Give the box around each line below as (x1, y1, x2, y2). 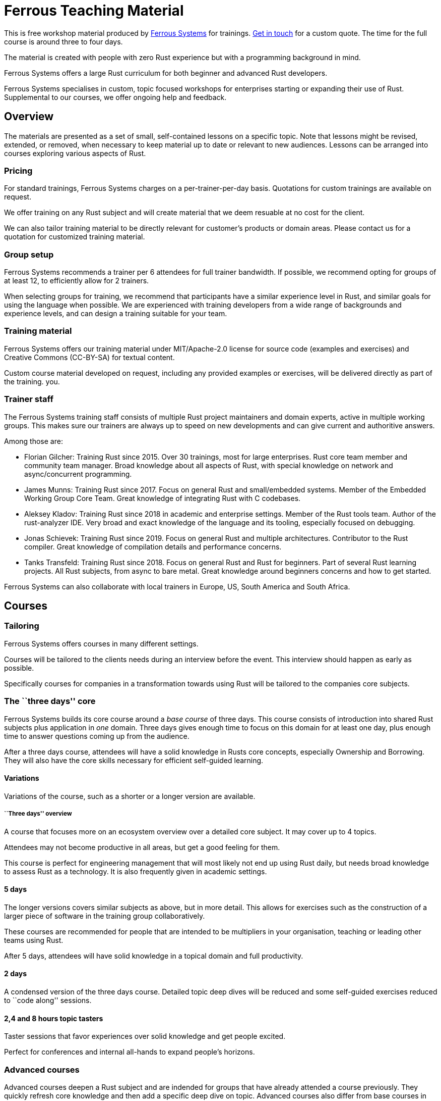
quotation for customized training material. (4, 232, 145, 241)
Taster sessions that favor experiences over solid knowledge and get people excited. (4, 1032, 286, 1041)
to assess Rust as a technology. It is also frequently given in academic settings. (4, 867, 267, 876)
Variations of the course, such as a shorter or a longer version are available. (4, 791, 256, 800)
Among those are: (4, 436, 63, 445)
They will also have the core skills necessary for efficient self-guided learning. (4, 756, 264, 765)
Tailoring (4, 621, 39, 631)
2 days (4, 969, 27, 978)
